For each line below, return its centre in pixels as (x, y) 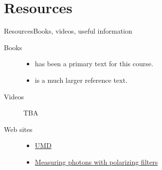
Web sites (18, 129)
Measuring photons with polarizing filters (96, 161)
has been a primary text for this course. (94, 64)
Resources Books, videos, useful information (68, 31)
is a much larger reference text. (81, 80)
